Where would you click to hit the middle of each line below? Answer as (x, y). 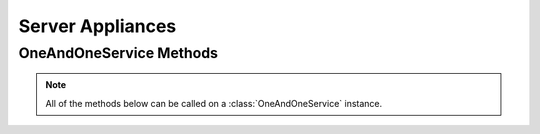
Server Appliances (97, 26)
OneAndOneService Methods (118, 53)
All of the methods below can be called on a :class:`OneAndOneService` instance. (214, 103)
